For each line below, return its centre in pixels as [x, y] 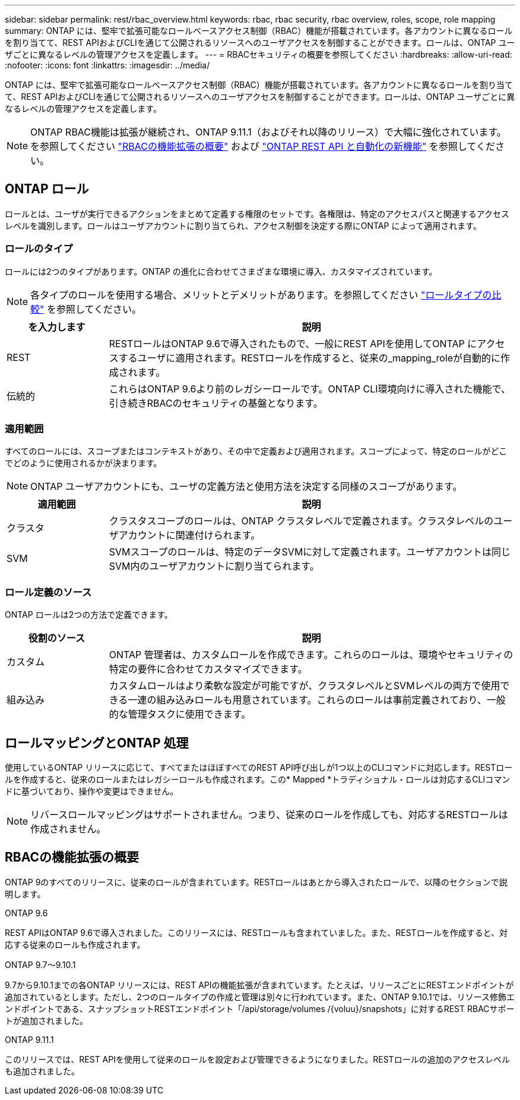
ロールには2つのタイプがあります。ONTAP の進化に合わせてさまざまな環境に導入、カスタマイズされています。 [221, 271]
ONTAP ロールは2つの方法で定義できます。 [89, 615]
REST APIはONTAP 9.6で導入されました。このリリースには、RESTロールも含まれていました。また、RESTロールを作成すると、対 [256, 932]
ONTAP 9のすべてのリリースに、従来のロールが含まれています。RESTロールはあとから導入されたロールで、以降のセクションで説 [256, 882]
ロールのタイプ [39, 249]
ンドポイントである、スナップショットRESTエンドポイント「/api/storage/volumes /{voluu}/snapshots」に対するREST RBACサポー [260, 1008]
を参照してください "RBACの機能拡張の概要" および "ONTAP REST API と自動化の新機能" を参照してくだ [263, 146]
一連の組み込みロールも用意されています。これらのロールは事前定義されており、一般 [317, 700]
